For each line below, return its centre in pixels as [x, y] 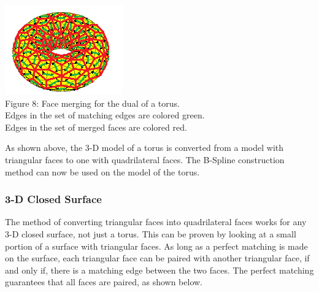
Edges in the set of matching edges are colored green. [105, 115]
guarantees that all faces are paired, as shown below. [104, 282]
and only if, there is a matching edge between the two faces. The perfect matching [159, 270]
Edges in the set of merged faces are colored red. [96, 127]
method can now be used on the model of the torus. [102, 171]
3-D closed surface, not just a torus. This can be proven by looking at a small [151, 233]
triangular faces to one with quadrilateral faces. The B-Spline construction [145, 159]
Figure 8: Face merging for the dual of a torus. [92, 103]
